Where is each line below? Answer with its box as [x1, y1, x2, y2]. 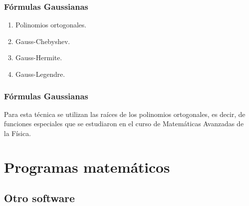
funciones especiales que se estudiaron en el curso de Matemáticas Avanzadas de [4, 118, 244, 129]
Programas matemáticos [4, 157, 170, 177]
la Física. [4, 128, 31, 138]
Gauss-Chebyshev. [15, 36, 70, 46]
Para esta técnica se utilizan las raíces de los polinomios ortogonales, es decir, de [4, 109, 246, 119]
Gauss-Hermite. [15, 52, 62, 63]
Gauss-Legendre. [15, 69, 65, 79]
